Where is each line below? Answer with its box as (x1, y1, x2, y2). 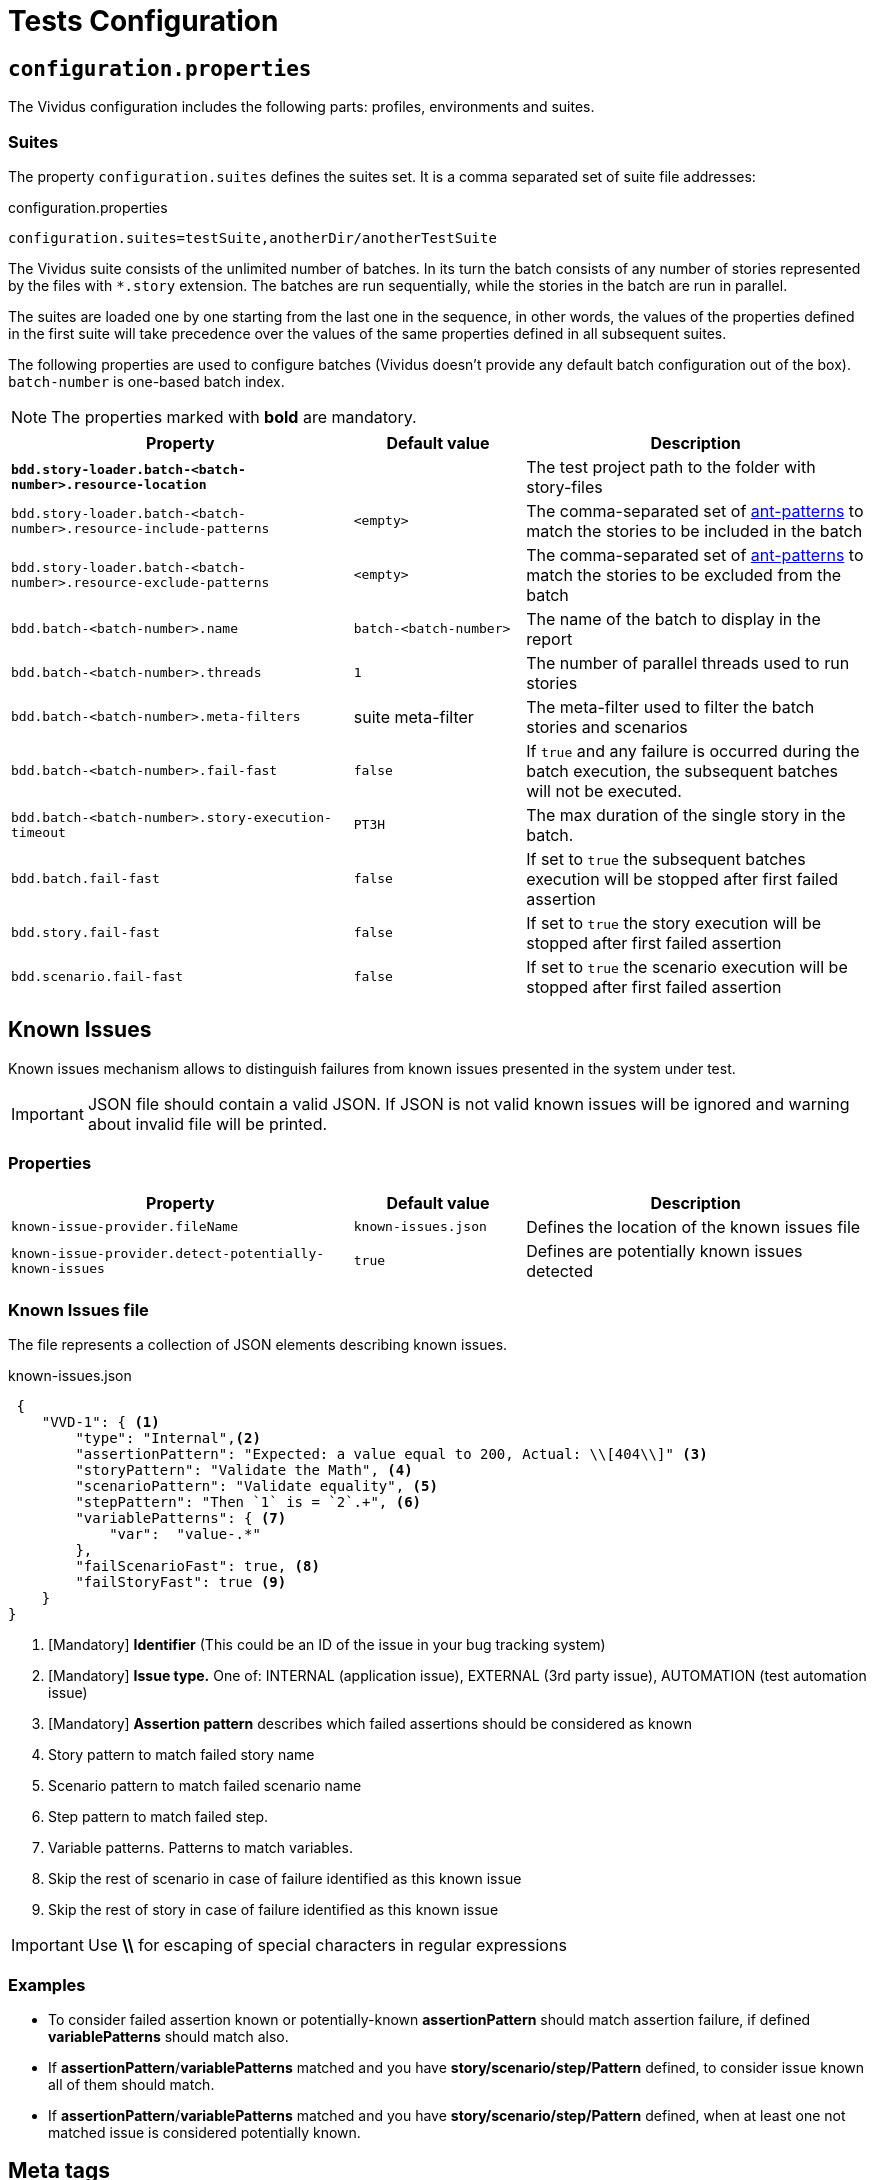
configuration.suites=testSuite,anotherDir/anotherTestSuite (8, 229, 497, 246)
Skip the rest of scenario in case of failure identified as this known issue (48, 1870, 522, 1888)
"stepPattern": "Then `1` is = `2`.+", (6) (75, 1494, 422, 1511)
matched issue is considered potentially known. (48, 2124, 361, 2142)
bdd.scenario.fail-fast (11, 969, 184, 985)
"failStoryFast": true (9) (75, 1574, 287, 1591)
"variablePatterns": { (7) (75, 1510, 287, 1527)
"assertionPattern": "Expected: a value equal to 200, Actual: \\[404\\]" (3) (75, 1446, 708, 1463)
